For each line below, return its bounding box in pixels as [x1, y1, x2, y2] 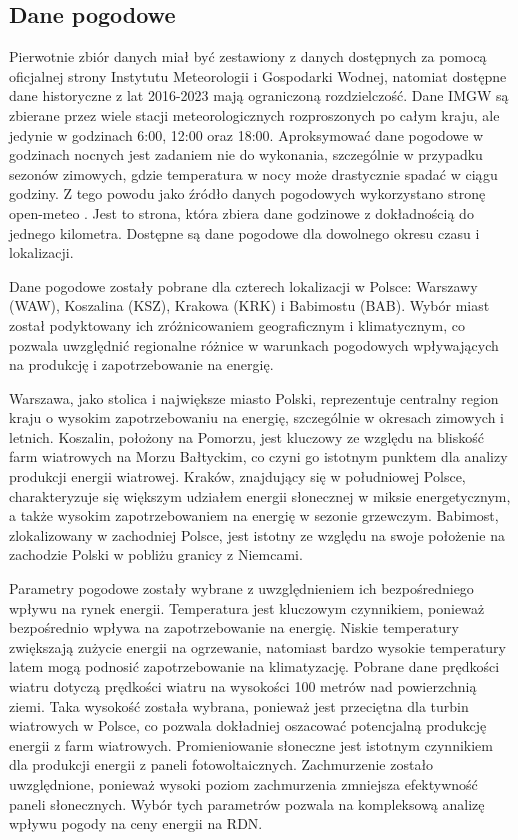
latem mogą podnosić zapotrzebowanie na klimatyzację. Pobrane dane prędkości [9, 656, 500, 677]
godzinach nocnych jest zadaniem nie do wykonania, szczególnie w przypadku [9, 144, 483, 165]
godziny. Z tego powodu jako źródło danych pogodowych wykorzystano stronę [9, 183, 486, 204]
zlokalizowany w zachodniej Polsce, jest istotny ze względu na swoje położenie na [9, 524, 505, 545]
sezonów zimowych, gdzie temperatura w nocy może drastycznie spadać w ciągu [9, 163, 498, 184]
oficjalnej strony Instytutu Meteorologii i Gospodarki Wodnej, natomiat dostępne [9, 65, 507, 86]
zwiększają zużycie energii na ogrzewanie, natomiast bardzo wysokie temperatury [9, 636, 506, 657]
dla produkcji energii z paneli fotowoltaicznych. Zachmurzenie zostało [9, 754, 434, 775]
